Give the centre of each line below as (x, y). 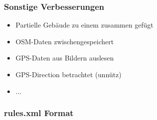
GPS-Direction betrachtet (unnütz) (68, 74)
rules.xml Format (39, 113)
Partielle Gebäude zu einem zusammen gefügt (84, 25)
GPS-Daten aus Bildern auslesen (65, 58)
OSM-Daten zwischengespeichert (64, 41)
